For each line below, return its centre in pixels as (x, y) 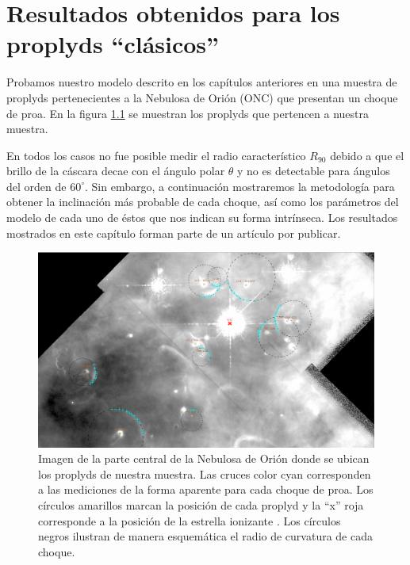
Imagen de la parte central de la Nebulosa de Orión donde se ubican (204, 458)
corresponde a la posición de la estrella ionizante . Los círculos (190, 520)
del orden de (36, 186)
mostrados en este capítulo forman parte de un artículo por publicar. (174, 233)
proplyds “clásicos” (113, 44)
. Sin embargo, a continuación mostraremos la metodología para (239, 186)
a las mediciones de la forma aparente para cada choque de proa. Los (206, 489)
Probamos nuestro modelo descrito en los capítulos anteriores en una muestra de (202, 82)
